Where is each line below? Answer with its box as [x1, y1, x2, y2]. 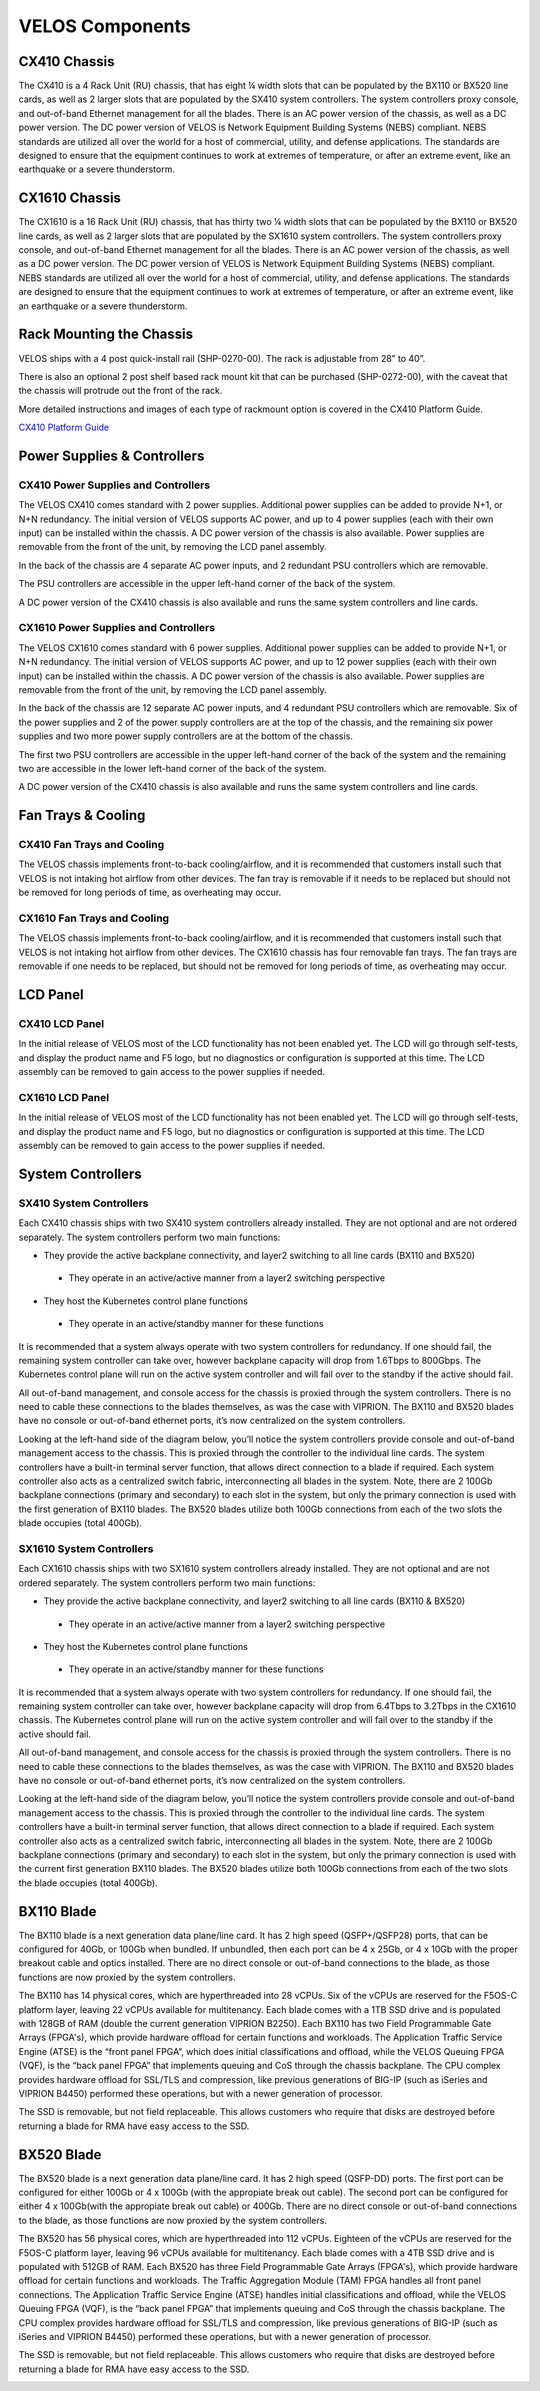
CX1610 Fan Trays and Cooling [18, 911, 170, 925]
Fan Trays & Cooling [18, 807, 146, 824]
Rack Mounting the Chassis [18, 326, 194, 343]
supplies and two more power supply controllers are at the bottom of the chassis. [18, 730, 354, 742]
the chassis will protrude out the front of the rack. [18, 385, 223, 397]
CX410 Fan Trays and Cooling [18, 838, 165, 852]
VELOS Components [18, 15, 192, 37]
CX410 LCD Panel [18, 1016, 105, 1030]
